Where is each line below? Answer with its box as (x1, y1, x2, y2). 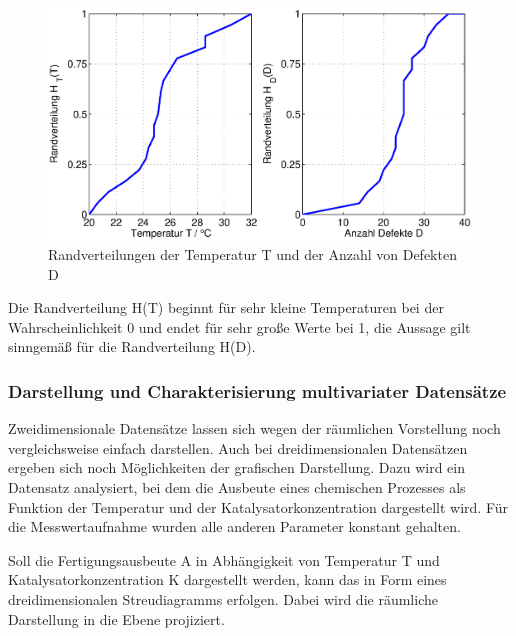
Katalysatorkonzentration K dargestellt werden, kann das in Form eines (8, 569, 447, 590)
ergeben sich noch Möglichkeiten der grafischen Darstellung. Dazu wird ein (8, 457, 465, 478)
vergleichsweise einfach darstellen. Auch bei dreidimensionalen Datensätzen (8, 437, 468, 458)
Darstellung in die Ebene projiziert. (8, 608, 225, 629)
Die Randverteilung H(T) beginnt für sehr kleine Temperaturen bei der (8, 297, 444, 318)
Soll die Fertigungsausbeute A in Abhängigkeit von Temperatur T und (8, 549, 440, 570)
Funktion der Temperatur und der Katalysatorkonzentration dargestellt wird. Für (8, 496, 509, 517)
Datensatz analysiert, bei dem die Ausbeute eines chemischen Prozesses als (8, 477, 466, 498)
